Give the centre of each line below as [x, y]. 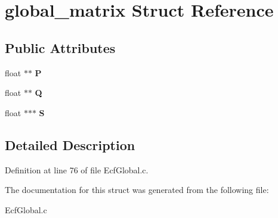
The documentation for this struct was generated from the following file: [137, 190]
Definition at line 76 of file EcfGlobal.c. [77, 169]
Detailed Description [70, 144]
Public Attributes [60, 47]
